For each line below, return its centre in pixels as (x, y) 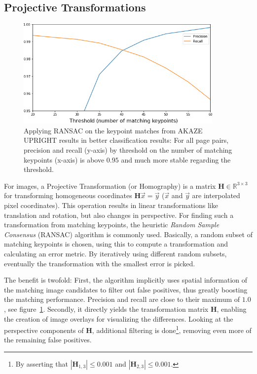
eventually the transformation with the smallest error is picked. (100, 263)
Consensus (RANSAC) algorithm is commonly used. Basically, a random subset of (128, 234)
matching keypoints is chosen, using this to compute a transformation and (116, 244)
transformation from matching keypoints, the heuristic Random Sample (112, 225)
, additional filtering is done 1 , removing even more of (172, 329)
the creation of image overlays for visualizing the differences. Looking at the (119, 318)
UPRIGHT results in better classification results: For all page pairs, (126, 140)
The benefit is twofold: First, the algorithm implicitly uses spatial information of (126, 280)
